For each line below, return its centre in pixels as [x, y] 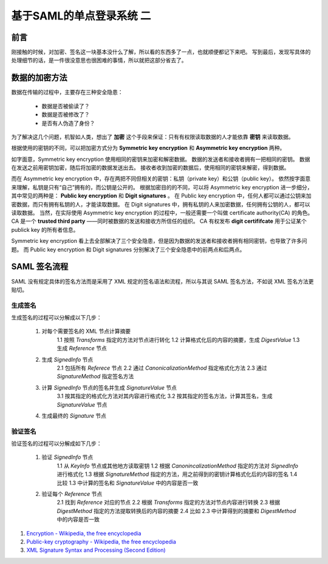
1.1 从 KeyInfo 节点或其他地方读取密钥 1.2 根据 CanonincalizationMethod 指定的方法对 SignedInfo [178, 466]
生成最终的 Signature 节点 [74, 415]
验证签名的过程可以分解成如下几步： [56, 444]
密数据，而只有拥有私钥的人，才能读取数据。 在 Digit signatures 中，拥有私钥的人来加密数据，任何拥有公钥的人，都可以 [161, 204]
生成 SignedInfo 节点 [67, 359]
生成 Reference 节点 [82, 348]
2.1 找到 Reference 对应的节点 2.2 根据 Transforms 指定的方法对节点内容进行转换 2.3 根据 [169, 502]
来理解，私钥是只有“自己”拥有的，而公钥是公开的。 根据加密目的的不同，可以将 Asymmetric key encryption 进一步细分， [162, 187]
